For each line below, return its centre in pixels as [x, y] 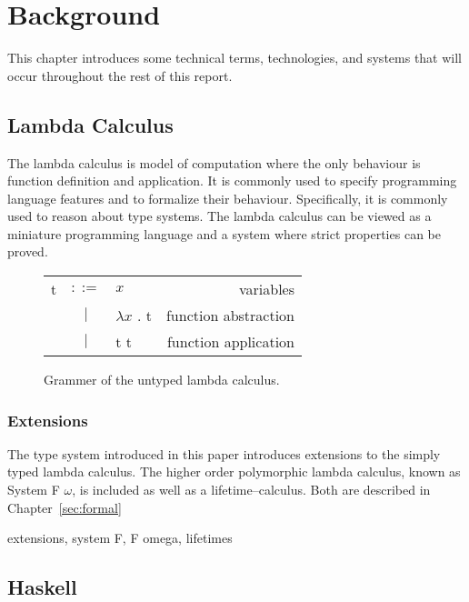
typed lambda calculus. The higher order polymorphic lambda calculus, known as [234, 472]
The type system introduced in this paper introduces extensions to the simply [224, 453]
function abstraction [230, 316]
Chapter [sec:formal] [65, 507]
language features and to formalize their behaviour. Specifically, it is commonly [228, 198]
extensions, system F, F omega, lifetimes [120, 538]
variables [266, 289]
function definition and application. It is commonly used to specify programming [232, 181]
